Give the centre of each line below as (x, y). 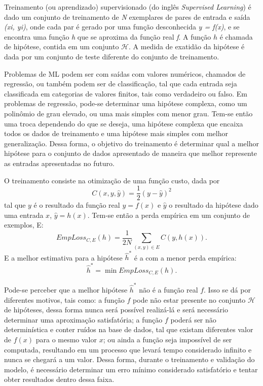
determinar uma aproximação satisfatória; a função (83, 319)
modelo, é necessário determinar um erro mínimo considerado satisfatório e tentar (131, 369)
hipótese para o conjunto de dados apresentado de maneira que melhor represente (131, 153)
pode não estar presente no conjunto (189, 299)
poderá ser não (193, 319)
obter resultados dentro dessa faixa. (59, 379)
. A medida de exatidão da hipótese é (187, 46)
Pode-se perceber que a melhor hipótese (66, 289)
